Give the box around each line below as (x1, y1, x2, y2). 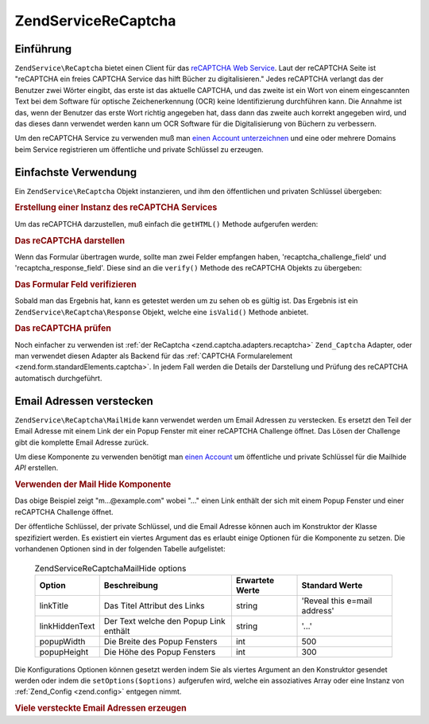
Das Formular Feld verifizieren (14, 278, 137, 290)
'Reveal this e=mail (301, 595, 373, 606)
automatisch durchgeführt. (14, 373, 102, 383)
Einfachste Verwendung (14, 165, 137, 179)
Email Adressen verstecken (14, 394, 154, 407)
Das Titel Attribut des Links (103, 600, 205, 611)
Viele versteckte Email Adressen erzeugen (14, 703, 187, 714)
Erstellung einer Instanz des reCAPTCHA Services (14, 202, 218, 213)
